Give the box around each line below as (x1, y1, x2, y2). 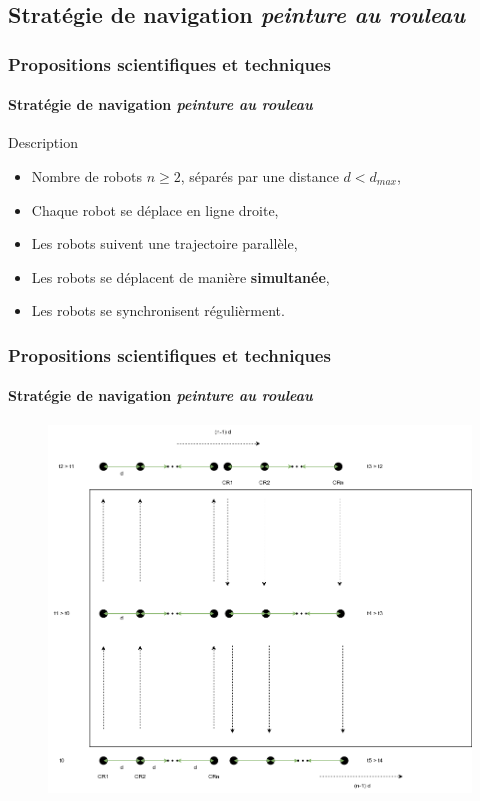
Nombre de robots (31, 166, 143, 187)
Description (8, 132, 78, 153)
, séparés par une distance (180, 166, 339, 187)
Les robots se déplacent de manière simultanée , (31, 266, 330, 287)
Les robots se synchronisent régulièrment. (31, 300, 285, 321)
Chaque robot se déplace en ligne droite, (31, 199, 279, 220)
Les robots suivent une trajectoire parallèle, (31, 233, 298, 254)
